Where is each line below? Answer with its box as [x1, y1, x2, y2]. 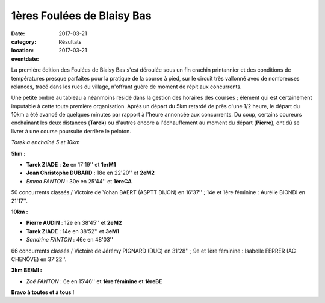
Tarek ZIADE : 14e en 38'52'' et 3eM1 [26, 227, 120, 234]
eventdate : [11, 55, 39, 63]
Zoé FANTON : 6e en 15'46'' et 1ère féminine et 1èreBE [26, 277, 162, 285]
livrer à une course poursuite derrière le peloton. [11, 127, 132, 135]
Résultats [58, 38, 82, 45]
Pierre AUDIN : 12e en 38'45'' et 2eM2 [26, 219, 122, 227]
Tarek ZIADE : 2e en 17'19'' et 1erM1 [26, 161, 116, 168]
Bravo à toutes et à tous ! [11, 289, 75, 296]
